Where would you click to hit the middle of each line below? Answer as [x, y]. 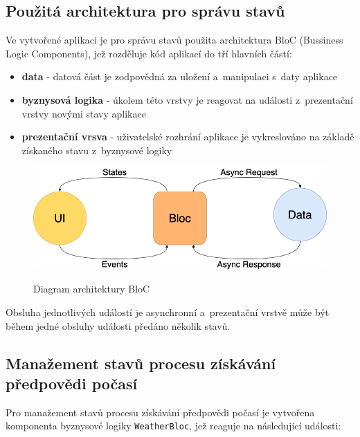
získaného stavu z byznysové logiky [97, 150]
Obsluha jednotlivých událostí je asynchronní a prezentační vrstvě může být [168, 312]
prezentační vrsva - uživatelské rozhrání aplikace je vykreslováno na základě [188, 137]
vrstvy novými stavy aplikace [84, 113]
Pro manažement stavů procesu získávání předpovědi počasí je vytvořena [160, 412]
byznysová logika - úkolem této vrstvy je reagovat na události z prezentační [187, 99]
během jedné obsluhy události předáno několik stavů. [118, 325]
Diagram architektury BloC [92, 289]
